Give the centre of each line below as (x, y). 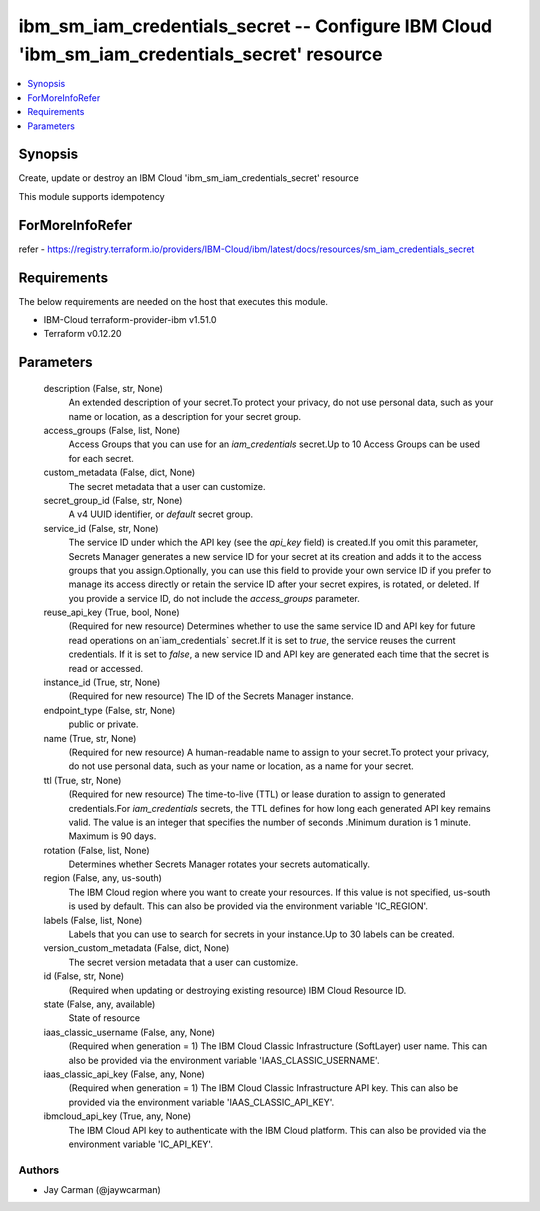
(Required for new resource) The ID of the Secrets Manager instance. (211, 696)
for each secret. (101, 458)
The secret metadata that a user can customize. (167, 486)
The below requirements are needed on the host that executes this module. (173, 301)
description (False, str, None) (103, 388)
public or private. (103, 724)
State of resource (104, 1018)
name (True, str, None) (90, 738)
